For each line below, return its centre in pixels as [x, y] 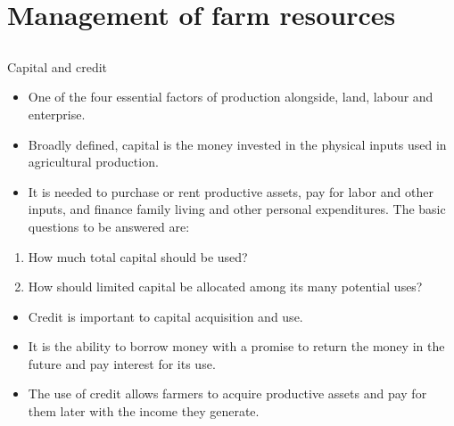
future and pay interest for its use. [122, 363]
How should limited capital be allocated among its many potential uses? [225, 287]
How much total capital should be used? [138, 256]
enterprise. [57, 114]
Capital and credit [58, 66]
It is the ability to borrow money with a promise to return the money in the [236, 346]
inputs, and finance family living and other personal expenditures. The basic [237, 209]
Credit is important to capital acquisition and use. [165, 316]
